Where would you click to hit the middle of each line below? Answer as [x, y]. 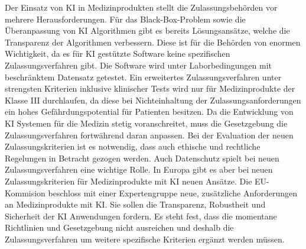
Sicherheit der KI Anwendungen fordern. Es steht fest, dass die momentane [141, 216]
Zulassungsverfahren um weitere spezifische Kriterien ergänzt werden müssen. [145, 239]
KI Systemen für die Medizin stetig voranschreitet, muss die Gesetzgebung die [146, 123]
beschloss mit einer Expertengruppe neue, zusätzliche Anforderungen [173, 193]
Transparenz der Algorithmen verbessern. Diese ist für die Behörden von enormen [153, 42]
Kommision [25, 193]
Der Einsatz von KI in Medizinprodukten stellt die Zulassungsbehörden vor [141, 7]
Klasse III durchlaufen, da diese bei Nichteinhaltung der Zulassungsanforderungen [153, 100]
